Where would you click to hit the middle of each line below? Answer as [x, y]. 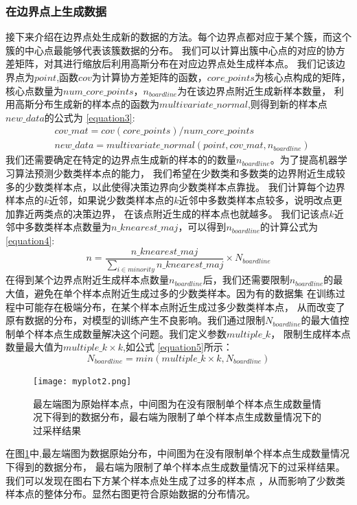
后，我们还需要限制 [246, 280]
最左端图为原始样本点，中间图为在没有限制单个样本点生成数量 [172, 403]
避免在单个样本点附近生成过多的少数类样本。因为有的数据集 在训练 [185, 293]
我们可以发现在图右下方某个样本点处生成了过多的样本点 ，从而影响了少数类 [175, 480]
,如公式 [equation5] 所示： [178, 347]
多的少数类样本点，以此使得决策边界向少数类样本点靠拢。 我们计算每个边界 [175, 186]
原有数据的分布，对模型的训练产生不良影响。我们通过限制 [135, 320]
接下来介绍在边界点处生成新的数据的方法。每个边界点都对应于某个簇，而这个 [178, 37]
